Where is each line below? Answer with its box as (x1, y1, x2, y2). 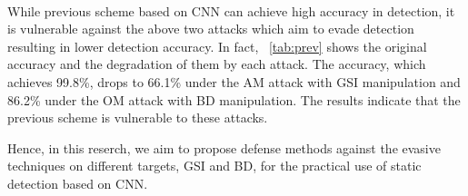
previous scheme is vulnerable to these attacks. (7, 108, 268, 127)
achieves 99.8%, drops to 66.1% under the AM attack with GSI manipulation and (7, 72, 461, 91)
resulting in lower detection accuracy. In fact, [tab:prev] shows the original (7, 36, 427, 55)
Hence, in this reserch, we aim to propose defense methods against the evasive (7, 138, 441, 157)
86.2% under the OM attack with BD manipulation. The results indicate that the (7, 90, 461, 109)
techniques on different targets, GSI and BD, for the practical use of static (7, 156, 422, 175)
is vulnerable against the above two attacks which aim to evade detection (7, 19, 414, 38)
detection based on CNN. (7, 173, 148, 192)
